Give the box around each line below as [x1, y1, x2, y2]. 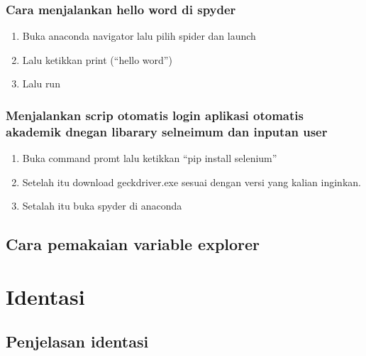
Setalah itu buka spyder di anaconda [22, 198, 182, 213]
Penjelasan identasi [6, 330, 149, 352]
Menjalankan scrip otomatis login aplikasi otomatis [6, 106, 304, 124]
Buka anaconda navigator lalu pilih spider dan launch [22, 28, 256, 43]
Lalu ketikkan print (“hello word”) [22, 52, 172, 67]
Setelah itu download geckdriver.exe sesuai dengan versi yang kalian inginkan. [22, 174, 361, 189]
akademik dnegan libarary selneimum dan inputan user [6, 122, 328, 140]
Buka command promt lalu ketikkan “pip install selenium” [22, 151, 277, 166]
